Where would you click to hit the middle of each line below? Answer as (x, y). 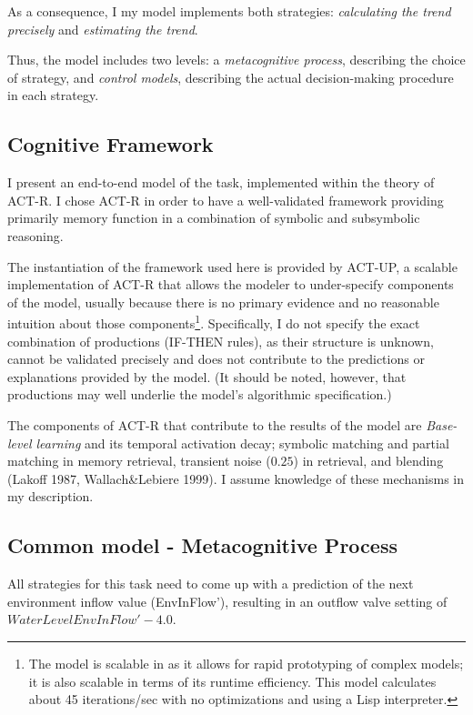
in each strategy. (53, 95)
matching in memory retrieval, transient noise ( (139, 461)
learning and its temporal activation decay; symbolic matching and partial (242, 443)
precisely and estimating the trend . (103, 29)
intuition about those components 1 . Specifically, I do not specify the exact (214, 322)
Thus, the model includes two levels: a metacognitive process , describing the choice (236, 60)
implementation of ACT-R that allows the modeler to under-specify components (231, 284)
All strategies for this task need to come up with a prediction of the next (211, 584)
